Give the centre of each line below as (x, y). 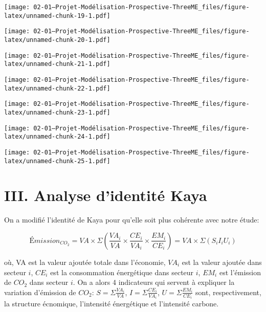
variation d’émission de (40, 292)
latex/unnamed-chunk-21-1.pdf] (57, 64)
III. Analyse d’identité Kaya (106, 195)
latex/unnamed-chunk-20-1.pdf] (57, 40)
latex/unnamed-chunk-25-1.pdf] (57, 161)
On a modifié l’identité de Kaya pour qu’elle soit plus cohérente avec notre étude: (132, 220)
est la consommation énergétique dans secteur (122, 272)
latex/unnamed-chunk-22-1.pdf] (57, 88)
